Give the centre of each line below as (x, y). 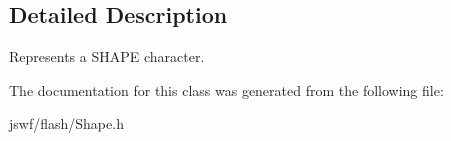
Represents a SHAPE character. (107, 56)
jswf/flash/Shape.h (66, 123)
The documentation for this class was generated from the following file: (226, 89)
